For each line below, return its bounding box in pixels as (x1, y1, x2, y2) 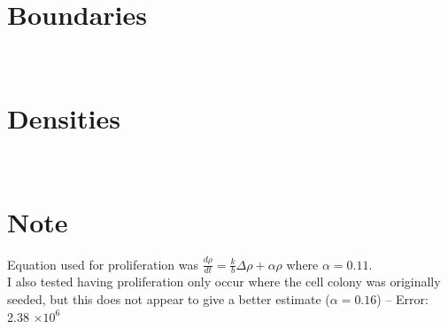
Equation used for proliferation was (7, 255, 198, 273)
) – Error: (376, 289, 429, 308)
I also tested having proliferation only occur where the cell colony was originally (7, 272, 441, 291)
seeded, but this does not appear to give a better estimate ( (7, 289, 330, 308)
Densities (7, 99, 120, 136)
